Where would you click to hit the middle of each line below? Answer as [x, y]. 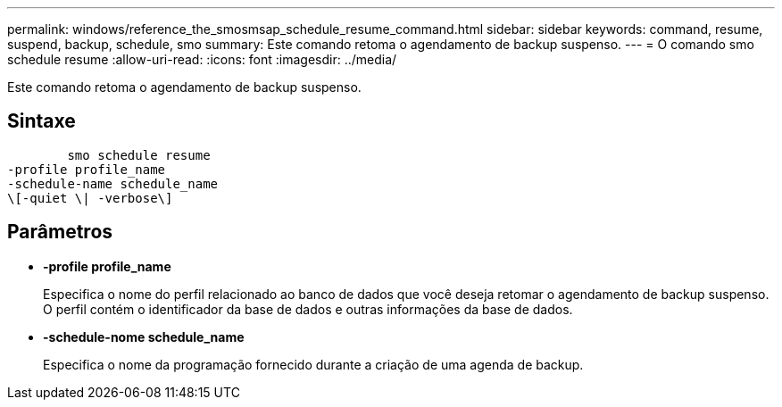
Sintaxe [42, 121]
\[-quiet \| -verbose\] [90, 198]
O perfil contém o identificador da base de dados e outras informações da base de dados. [308, 309]
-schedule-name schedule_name [113, 183]
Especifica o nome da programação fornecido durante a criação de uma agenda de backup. [313, 364]
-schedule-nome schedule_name [144, 336]
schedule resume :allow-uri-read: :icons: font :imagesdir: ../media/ [202, 59]
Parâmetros [60, 232]
